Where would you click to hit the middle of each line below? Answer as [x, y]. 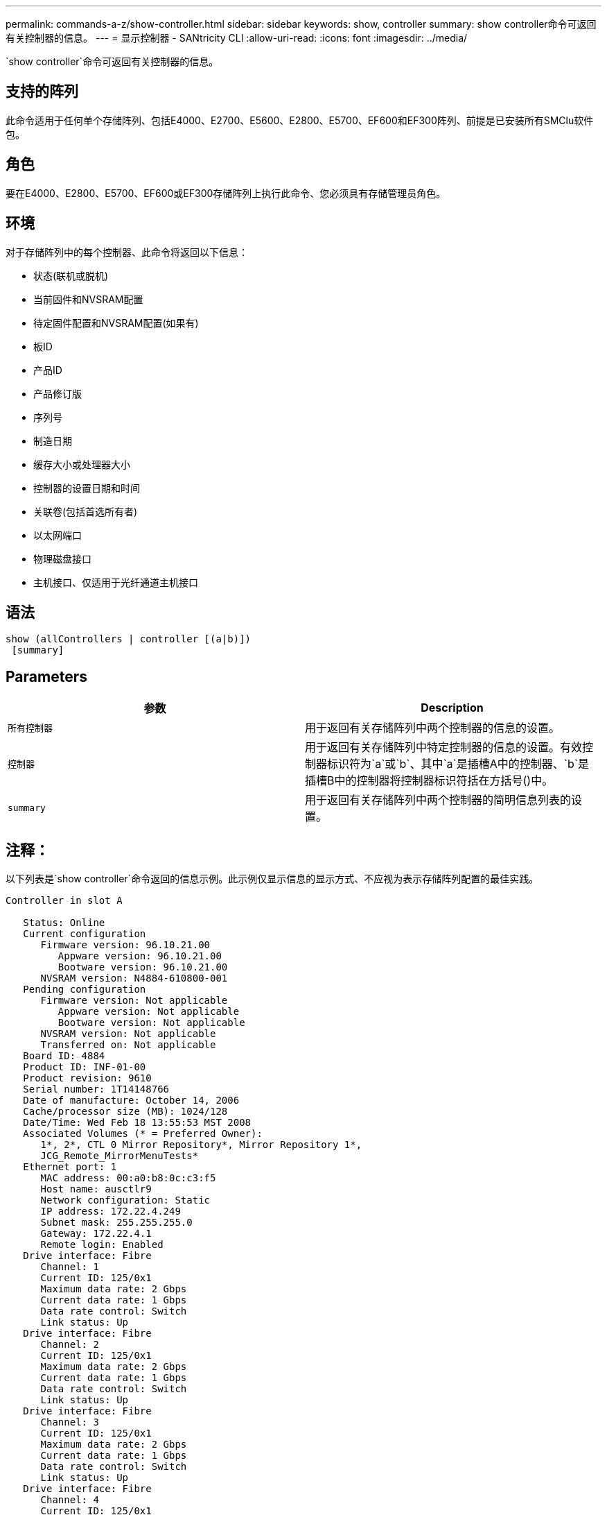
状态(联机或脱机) [71, 275]
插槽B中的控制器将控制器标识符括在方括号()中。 [429, 781]
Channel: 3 [70, 1422]
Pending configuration [85, 990]
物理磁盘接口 [62, 558]
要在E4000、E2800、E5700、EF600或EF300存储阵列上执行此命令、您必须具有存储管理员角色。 [226, 193]
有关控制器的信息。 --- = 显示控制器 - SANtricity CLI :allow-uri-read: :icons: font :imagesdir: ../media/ [237, 38]
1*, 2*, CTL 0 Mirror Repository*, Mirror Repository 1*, [201, 1145]
